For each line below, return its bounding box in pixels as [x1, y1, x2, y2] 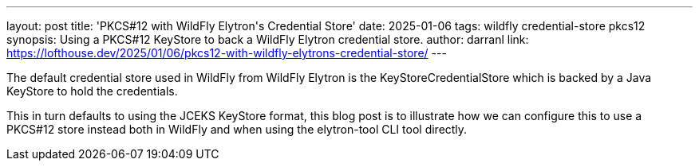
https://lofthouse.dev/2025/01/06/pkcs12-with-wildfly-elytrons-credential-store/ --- [6, 46, 447, 60]
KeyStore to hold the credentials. [6, 84, 178, 98]
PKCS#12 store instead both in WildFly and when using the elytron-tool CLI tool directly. [6, 122, 468, 136]
